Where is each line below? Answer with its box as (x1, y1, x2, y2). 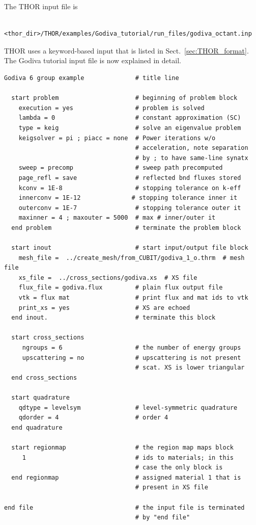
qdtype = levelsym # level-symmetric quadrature (18, 404, 238, 411)
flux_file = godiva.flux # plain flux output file (18, 284, 223, 292)
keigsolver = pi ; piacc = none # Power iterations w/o (18, 134, 216, 142)
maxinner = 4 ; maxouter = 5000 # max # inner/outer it (18, 214, 216, 222)
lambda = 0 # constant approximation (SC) (18, 114, 241, 122)
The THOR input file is (4, 1, 78, 11)
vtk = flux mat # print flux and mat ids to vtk (18, 294, 248, 302)
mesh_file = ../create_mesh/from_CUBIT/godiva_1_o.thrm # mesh (18, 254, 245, 261)
